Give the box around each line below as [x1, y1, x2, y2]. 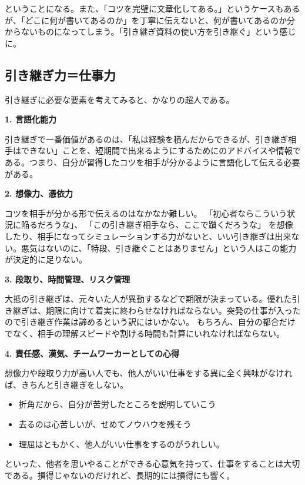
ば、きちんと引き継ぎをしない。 [5, 378, 128, 390]
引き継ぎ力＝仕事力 [5, 65, 116, 84]
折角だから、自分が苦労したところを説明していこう [18, 398, 216, 410]
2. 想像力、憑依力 [5, 187, 73, 200]
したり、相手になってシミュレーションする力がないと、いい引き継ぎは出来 [5, 230, 291, 242]
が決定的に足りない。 [5, 253, 87, 265]
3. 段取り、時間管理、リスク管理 [5, 273, 130, 285]
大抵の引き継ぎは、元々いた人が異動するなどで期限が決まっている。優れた [5, 293, 292, 305]
